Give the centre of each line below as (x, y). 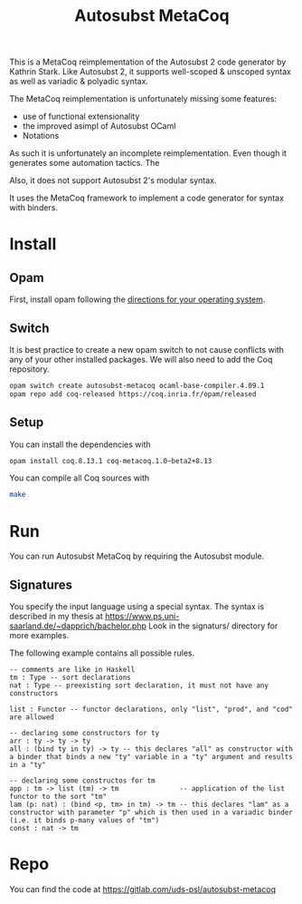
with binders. (34, 208)
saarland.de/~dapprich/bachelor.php (78, 626)
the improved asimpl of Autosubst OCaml (99, 126)
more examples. (39, 636)
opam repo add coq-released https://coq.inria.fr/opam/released (133, 394)
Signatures (41, 584)
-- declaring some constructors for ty (85, 734)
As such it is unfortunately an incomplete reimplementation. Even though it (148, 153)
